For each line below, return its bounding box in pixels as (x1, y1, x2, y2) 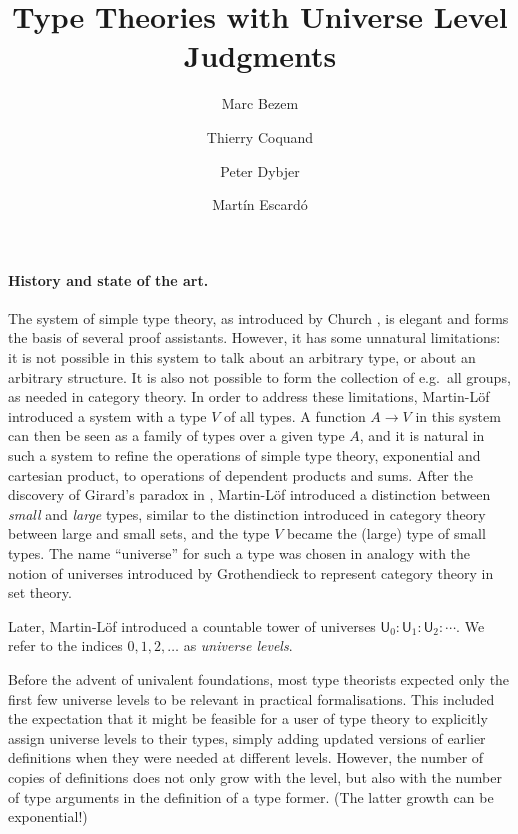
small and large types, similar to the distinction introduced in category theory (8, 503, 486, 524)
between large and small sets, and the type (8, 523, 270, 544)
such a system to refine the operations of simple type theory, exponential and (8, 445, 481, 466)
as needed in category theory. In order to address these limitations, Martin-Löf (8, 386, 490, 407)
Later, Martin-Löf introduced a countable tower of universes (8, 615, 376, 636)
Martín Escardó (212, 194, 308, 215)
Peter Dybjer (220, 160, 300, 181)
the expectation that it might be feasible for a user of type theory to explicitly (8, 708, 488, 729)
